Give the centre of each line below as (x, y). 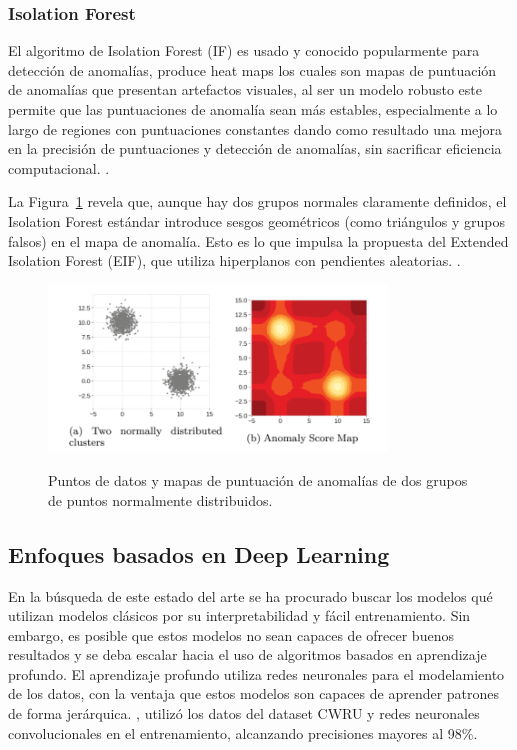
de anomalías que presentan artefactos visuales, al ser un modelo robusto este (245, 89)
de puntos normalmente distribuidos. (160, 499)
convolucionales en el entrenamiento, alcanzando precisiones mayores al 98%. (243, 732)
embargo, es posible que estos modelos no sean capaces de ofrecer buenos (231, 634)
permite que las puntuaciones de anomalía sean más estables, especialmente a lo (253, 109)
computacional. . (59, 167)
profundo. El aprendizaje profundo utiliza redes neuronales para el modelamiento (256, 673)
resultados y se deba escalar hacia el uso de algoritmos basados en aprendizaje (247, 654)
